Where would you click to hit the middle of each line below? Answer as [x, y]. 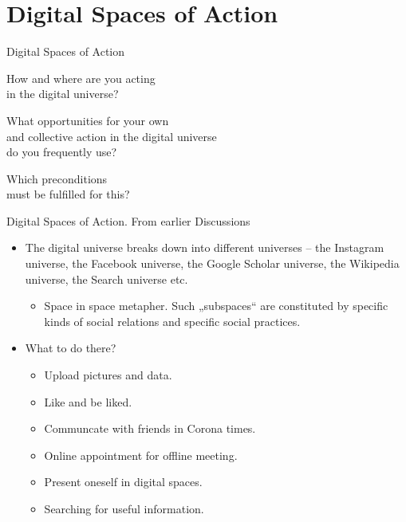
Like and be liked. [88, 401]
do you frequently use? [62, 152]
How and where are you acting [81, 78]
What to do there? [71, 348]
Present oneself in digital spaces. [123, 482]
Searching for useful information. [124, 508]
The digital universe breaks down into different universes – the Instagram [205, 247]
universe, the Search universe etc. [106, 279]
